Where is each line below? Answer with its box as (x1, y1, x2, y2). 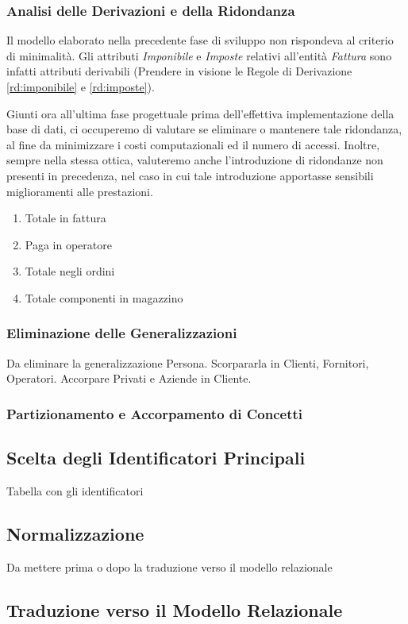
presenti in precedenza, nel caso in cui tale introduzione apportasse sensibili (6, 167, 374, 183)
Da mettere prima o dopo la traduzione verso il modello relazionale (6, 558, 333, 575)
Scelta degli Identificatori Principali (6, 445, 306, 470)
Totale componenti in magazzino (25, 289, 183, 306)
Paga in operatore (25, 236, 112, 252)
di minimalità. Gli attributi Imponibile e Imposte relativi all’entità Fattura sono (6, 47, 392, 64)
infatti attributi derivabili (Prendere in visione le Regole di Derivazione (6, 63, 352, 79)
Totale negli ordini (25, 263, 115, 279)
